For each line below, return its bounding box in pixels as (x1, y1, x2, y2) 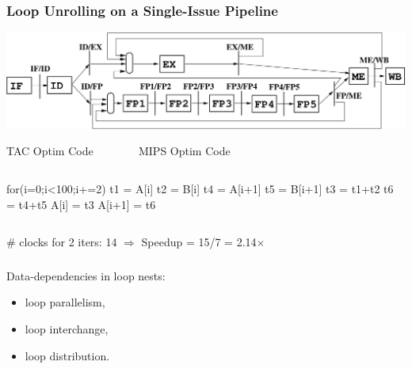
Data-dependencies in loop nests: (6, 267, 166, 283)
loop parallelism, (25, 294, 105, 310)
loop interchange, (25, 320, 109, 337)
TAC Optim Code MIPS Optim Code (6, 143, 231, 159)
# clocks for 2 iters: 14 (6, 234, 117, 250)
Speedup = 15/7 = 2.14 (141, 234, 257, 250)
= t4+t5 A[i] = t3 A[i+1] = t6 (6, 196, 156, 212)
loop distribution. (25, 347, 110, 363)
